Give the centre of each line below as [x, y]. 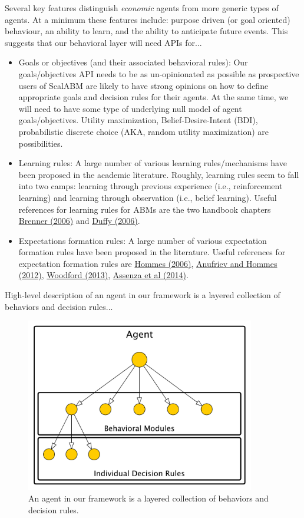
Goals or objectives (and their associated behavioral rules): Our [133, 62]
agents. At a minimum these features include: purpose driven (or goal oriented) [148, 19]
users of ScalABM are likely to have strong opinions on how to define [143, 85]
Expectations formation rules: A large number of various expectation [143, 240]
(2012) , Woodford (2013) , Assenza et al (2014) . [103, 275]
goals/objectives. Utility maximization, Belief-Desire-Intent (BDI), [138, 120]
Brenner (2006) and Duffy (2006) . [79, 221]
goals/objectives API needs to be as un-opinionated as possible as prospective [159, 73]
